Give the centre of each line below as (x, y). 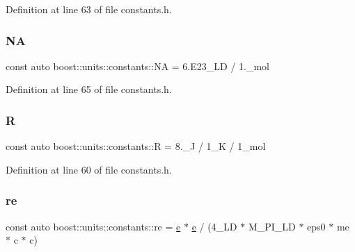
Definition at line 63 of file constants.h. (89, 9)
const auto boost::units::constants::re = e (93, 226)
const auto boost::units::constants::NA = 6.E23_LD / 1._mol (137, 66)
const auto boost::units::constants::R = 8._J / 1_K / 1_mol (136, 146)
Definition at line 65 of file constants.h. (89, 89)
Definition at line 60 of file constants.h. (89, 169)
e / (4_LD (214, 226)
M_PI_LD (272, 226)
